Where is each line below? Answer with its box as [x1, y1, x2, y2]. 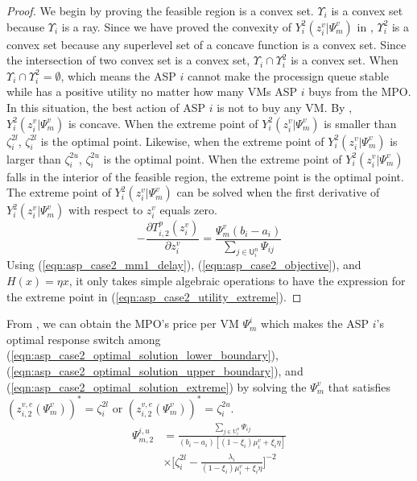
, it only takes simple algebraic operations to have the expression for [68, 272, 406, 288]
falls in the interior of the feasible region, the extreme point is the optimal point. [6, 168, 404, 185]
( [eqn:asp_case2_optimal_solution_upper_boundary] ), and [6, 362, 303, 379]
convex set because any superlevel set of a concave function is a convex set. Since [6, 35, 407, 52]
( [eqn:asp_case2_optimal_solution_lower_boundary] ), [6, 346, 279, 363]
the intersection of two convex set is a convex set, [6, 52, 250, 68]
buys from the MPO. [308, 83, 411, 100]
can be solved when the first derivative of [176, 184, 380, 201]
